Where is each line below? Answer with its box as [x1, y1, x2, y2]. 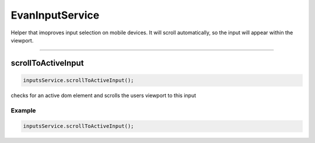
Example [10, 106, 36, 115]
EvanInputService [10, 9, 100, 22]
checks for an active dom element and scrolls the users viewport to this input [10, 92, 197, 99]
